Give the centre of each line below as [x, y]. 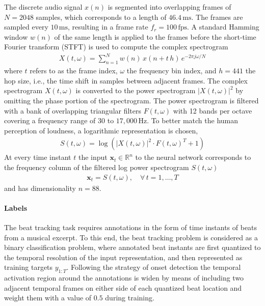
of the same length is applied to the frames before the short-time [155, 36]
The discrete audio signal [43, 7]
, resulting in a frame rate [108, 27]
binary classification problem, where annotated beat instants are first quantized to [132, 247]
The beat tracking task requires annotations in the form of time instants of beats [131, 227]
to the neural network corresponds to [193, 157]
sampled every [26, 27]
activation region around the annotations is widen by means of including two [124, 278]
